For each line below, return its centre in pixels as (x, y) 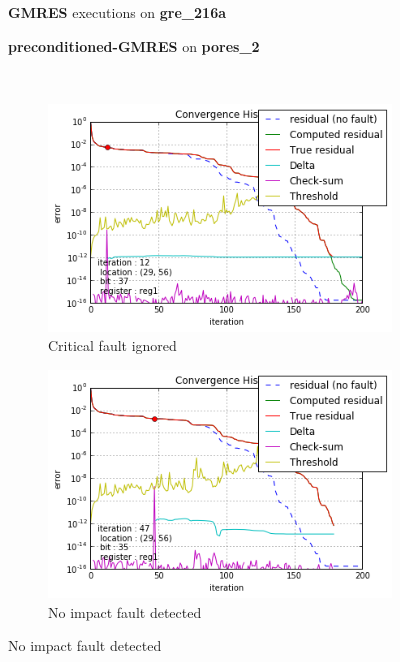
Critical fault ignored (112, 345)
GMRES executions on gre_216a (117, 12)
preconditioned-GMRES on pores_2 (134, 45)
